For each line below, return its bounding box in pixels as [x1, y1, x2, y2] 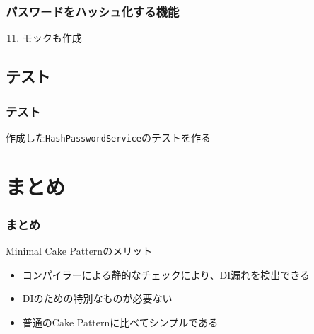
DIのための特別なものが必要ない [22, 291, 173, 306]
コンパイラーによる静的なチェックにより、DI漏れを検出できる [22, 267, 310, 282]
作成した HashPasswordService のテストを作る [6, 129, 211, 144]
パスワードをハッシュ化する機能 [6, 2, 180, 20]
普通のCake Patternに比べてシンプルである [22, 314, 219, 329]
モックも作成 [22, 30, 82, 45]
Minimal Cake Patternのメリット [6, 243, 153, 258]
